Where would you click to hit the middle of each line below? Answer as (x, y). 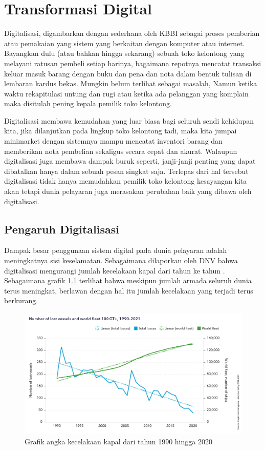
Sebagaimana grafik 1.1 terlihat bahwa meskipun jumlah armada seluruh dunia (128, 280)
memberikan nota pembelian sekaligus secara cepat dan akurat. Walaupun (121, 151)
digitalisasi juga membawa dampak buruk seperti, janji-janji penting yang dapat (130, 161)
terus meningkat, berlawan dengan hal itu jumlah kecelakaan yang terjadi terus (129, 290)
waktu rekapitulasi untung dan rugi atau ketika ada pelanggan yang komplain (126, 93)
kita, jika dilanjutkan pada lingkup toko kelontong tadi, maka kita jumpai (120, 131)
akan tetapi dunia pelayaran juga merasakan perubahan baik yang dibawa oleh (128, 191)
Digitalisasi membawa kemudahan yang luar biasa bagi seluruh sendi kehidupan (129, 120)
